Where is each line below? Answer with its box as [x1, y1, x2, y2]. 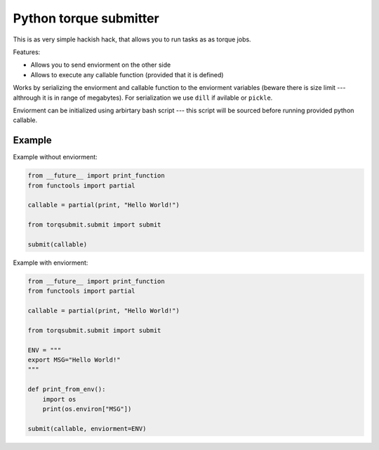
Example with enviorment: [13, 258, 88, 267]
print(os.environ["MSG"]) [42, 404, 132, 413]
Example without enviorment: [13, 153, 98, 161]
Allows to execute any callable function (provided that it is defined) [30, 70, 224, 79]
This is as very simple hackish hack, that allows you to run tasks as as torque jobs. [13, 35, 252, 44]
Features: [13, 48, 41, 56]
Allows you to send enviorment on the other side [30, 60, 171, 70]
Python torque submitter [13, 11, 159, 26]
